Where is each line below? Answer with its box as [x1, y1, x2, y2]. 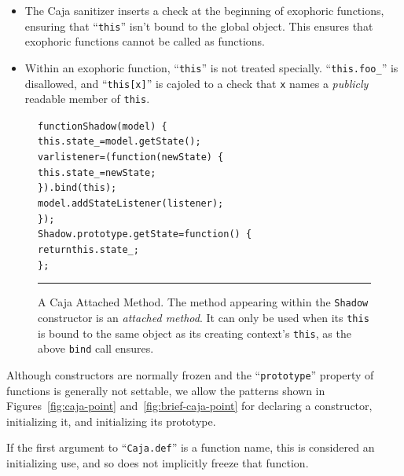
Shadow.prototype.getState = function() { [38, 229, 252, 240]
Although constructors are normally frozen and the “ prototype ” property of [6, 367, 374, 383]
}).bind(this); [38, 182, 117, 194]
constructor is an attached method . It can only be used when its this [38, 309, 369, 326]
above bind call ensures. [38, 340, 154, 357]
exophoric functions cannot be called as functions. [24, 33, 265, 49]
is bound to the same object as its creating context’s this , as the [38, 324, 351, 341]
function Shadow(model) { [38, 120, 167, 132]
